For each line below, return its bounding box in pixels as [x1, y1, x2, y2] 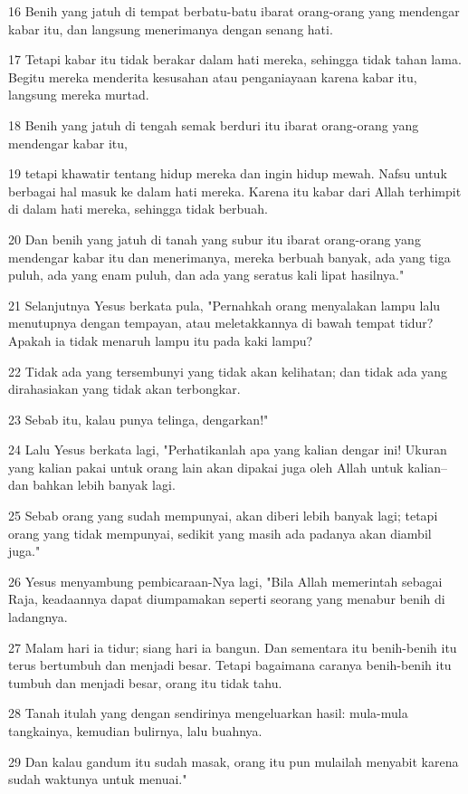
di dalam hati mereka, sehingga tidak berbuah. [8, 199, 268, 218]
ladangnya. [8, 607, 68, 627]
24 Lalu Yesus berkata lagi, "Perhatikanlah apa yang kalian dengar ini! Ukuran [8, 440, 447, 459]
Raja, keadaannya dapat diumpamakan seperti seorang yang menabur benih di [8, 589, 445, 608]
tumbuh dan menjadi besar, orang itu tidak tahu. [8, 673, 282, 692]
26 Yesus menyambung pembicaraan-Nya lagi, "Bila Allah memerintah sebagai [8, 571, 443, 590]
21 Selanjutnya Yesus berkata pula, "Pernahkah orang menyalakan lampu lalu [8, 295, 441, 314]
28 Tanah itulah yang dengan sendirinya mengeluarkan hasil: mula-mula [8, 703, 408, 722]
